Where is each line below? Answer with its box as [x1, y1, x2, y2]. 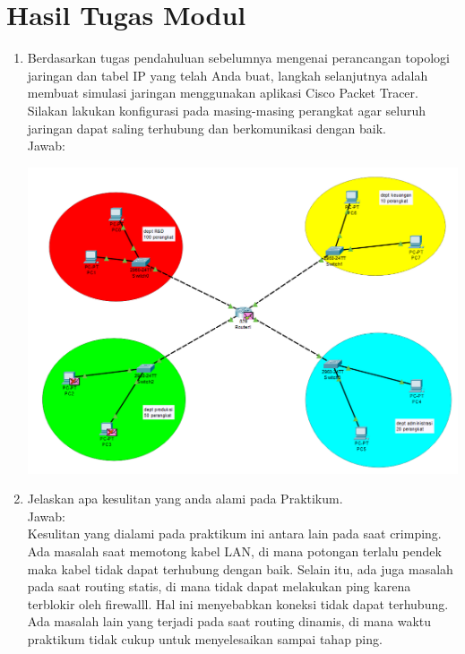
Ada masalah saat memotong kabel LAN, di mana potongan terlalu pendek [27, 541, 442, 560]
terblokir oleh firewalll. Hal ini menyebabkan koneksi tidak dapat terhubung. [27, 594, 449, 613]
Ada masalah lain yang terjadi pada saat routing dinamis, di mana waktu [27, 612, 432, 631]
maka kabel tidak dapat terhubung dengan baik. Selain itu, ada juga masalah [27, 559, 453, 578]
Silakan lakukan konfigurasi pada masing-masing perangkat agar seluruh [27, 100, 426, 119]
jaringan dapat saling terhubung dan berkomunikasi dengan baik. [27, 118, 386, 137]
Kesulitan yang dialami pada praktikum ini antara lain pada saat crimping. [27, 524, 442, 543]
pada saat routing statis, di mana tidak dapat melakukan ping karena [27, 577, 411, 596]
